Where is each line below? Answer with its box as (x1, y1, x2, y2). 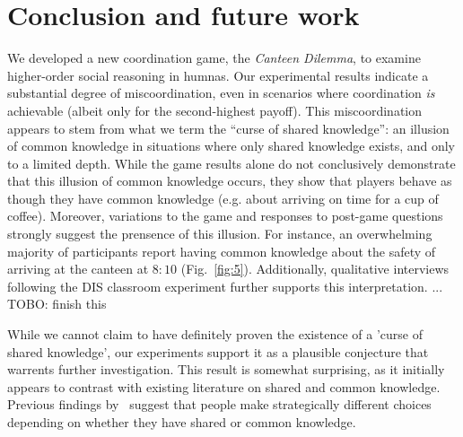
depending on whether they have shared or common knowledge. (7, 413, 356, 431)
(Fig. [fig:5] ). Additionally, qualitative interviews (180, 259, 450, 278)
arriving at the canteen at (7, 259, 149, 278)
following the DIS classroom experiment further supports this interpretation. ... (7, 276, 443, 295)
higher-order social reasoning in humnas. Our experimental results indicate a (7, 66, 429, 84)
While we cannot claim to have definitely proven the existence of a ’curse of (7, 325, 423, 344)
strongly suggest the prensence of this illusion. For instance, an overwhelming (7, 224, 432, 243)
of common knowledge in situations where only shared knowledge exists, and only (7, 136, 456, 155)
